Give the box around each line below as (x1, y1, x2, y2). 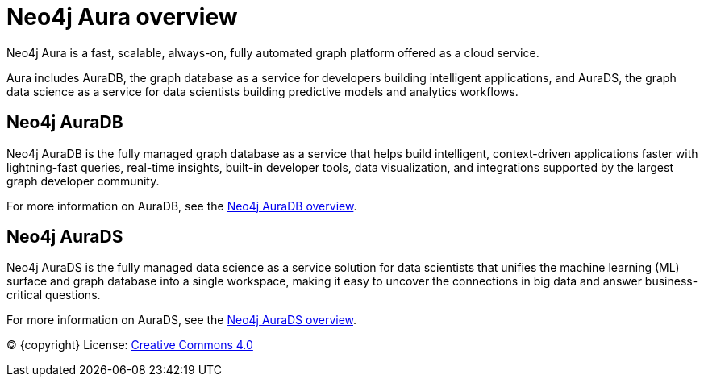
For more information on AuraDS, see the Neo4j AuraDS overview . (6, 313, 357, 327)
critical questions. (6, 288, 101, 302)
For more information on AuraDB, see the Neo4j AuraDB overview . (6, 198, 357, 213)
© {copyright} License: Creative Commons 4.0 (6, 338, 253, 352)
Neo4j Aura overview (6, 3, 238, 31)
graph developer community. (6, 173, 160, 188)
